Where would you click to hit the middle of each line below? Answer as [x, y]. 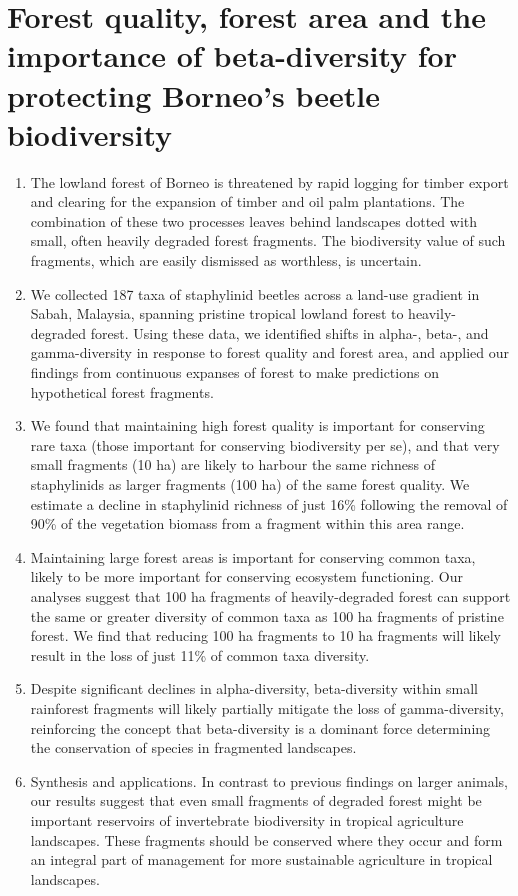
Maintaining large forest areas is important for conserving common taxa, [253, 556]
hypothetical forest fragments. [122, 391]
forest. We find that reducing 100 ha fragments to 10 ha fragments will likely [265, 635]
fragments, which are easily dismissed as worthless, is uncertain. [226, 260]
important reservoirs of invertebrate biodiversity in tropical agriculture [247, 819]
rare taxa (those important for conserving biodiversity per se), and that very [265, 444]
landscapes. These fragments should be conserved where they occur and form [266, 839]
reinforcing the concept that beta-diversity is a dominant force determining [260, 727]
